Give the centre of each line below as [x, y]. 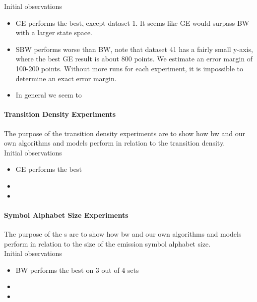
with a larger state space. [54, 32]
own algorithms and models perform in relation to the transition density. [115, 143]
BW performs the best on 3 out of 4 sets [77, 270]
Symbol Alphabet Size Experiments [66, 215]
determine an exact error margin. [66, 78]
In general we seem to [49, 95]
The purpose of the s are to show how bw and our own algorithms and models [123, 233]
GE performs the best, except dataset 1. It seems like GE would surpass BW [132, 23]
